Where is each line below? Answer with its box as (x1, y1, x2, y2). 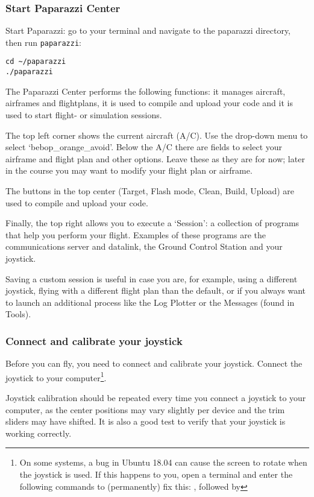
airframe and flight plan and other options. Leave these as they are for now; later (5, 152, 305, 165)
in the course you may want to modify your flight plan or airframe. (5, 164, 253, 177)
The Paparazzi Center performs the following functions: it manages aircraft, (5, 84, 286, 97)
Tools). (5, 308, 31, 320)
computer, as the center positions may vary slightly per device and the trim (5, 403, 285, 416)
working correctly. (5, 426, 72, 439)
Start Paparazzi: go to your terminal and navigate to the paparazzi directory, (5, 24, 291, 37)
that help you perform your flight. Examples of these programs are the (5, 228, 266, 241)
